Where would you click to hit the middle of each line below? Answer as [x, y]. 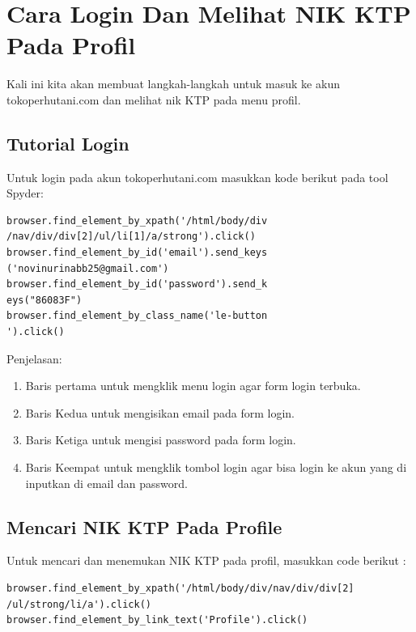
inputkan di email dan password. [106, 483]
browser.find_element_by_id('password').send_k [137, 284]
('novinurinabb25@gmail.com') [88, 268]
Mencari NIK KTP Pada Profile [144, 526]
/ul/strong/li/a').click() [79, 604]
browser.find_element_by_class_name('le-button [137, 316]
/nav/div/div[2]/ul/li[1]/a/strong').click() [131, 237]
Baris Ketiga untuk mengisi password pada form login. [161, 440]
